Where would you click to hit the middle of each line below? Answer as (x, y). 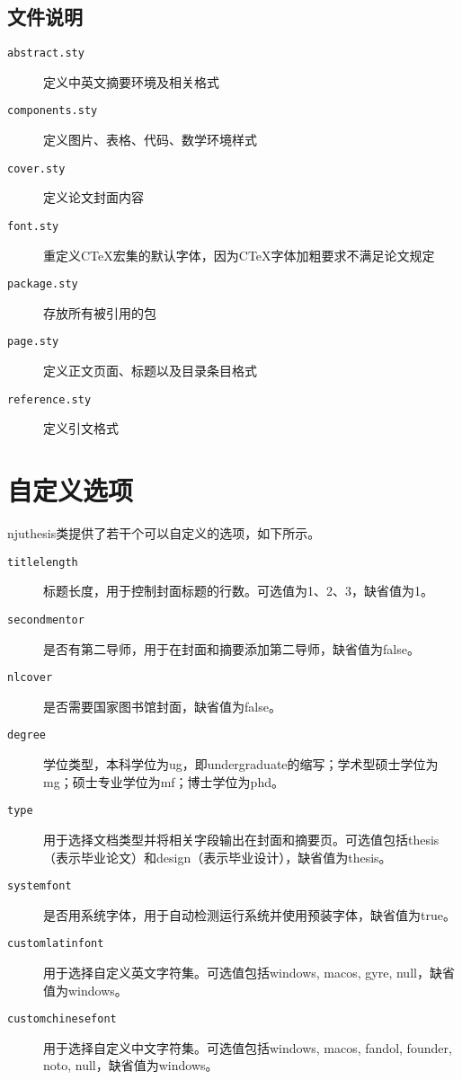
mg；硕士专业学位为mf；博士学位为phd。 (164, 781)
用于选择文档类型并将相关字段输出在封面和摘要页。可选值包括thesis (241, 839)
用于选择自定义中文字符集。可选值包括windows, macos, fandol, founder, (248, 1047)
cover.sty (36, 168)
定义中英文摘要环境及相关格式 (131, 81)
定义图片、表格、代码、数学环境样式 (150, 140)
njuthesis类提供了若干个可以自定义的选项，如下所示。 (164, 533)
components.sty (53, 111)
